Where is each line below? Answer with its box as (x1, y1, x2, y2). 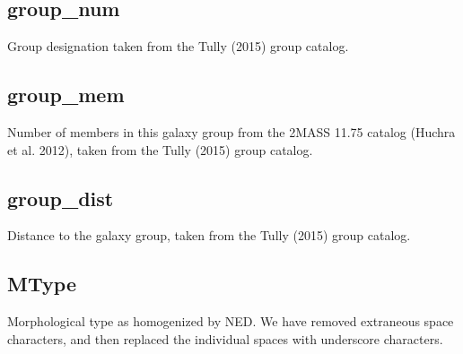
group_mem (7, 81, 125, 108)
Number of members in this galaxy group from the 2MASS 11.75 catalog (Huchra (7, 123, 456, 141)
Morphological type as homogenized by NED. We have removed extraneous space (7, 312, 454, 331)
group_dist (7, 184, 114, 212)
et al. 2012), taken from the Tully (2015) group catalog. (7, 140, 313, 159)
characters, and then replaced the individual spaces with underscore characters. (7, 329, 443, 348)
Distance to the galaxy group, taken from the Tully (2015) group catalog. (7, 226, 411, 245)
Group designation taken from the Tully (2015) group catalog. (7, 37, 349, 56)
